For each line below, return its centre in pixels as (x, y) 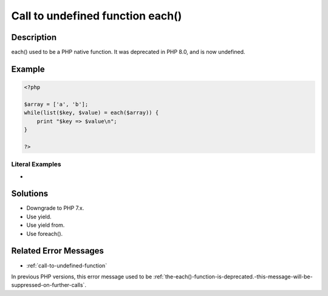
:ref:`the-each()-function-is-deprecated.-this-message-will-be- (233, 277)
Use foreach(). (45, 234)
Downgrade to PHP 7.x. (55, 208)
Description (34, 37)
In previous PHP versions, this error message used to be (82, 277)
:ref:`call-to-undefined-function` (67, 265)
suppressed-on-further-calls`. (49, 285)
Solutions (30, 194)
